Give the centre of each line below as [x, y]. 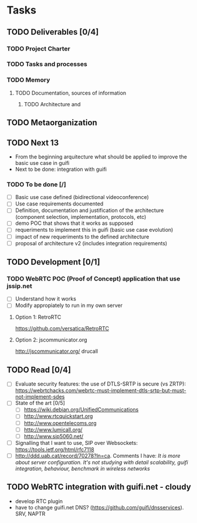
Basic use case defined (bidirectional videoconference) [82, 197]
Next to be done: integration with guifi [61, 169]
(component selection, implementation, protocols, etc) [81, 217]
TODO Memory [28, 80]
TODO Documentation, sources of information [71, 93]
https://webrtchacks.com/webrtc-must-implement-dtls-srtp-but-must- [101, 390]
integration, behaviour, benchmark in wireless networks [82, 468]
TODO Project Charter [38, 49]
